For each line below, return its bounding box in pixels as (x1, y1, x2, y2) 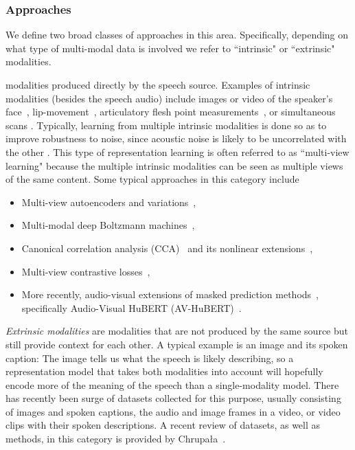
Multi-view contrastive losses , (21, 264, 150, 278)
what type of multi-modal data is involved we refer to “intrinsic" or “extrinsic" (5, 41, 335, 55)
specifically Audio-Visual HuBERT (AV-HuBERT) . (21, 300, 242, 315)
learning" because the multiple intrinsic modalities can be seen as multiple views (5, 158, 343, 172)
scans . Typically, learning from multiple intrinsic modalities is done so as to (5, 117, 327, 132)
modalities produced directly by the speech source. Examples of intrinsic (5, 78, 310, 91)
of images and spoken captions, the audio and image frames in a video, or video (5, 404, 341, 418)
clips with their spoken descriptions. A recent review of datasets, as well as (5, 418, 321, 432)
